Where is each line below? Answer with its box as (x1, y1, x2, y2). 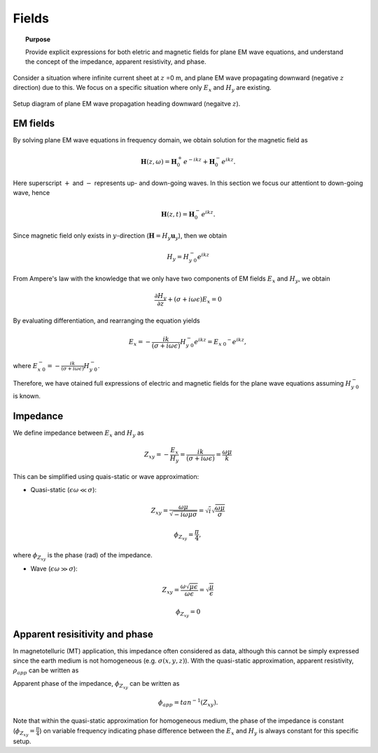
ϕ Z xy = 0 (175, 607, 201, 618)
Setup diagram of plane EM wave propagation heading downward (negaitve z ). (13, 99, 241, 108)
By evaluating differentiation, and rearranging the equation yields (13, 316, 200, 325)
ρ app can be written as (13, 666, 79, 677)
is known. (13, 392, 41, 400)
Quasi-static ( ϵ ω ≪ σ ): (30, 485, 97, 494)
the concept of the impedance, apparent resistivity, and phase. (25, 57, 206, 66)
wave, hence (13, 189, 50, 197)
